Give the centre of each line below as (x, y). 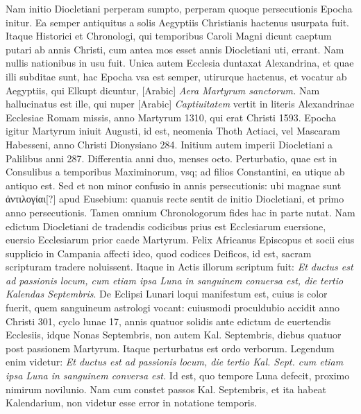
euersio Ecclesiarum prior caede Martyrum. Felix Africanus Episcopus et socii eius (180, 240)
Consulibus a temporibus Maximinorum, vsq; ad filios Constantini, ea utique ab (175, 172)
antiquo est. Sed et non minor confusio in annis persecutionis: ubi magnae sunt (174, 185)
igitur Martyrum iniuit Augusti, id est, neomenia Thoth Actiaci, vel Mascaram (173, 131)
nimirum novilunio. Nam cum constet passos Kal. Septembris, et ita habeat (166, 389)
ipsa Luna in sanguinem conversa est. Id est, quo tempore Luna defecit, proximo (178, 376)
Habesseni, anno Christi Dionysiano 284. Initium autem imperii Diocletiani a (169, 144)
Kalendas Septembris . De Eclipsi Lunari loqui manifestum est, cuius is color (167, 294)
